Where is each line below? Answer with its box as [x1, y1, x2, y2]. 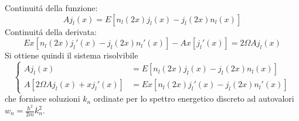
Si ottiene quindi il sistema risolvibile [5, 49, 138, 61]
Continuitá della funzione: [5, 2, 98, 13]
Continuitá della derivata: [5, 25, 97, 37]
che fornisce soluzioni [5, 92, 80, 105]
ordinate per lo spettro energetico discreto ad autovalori [93, 92, 294, 105]
